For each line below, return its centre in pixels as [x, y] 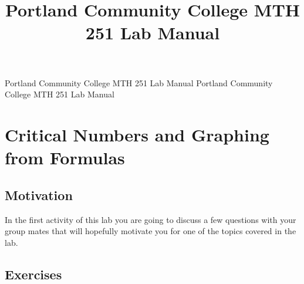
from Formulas [65, 158]
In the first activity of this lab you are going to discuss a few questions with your [151, 219]
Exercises [33, 274]
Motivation [39, 195]
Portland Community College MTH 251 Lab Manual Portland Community [139, 82]
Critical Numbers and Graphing [137, 134]
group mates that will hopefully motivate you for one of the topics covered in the [151, 231]
